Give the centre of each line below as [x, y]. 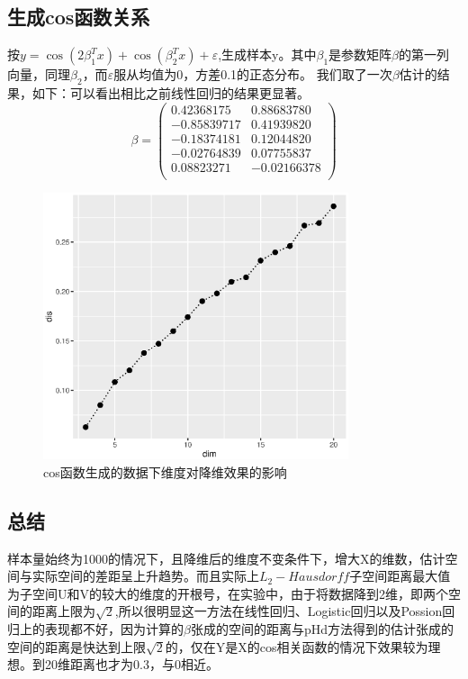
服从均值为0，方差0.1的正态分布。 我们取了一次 [253, 74]
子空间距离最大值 [400, 576]
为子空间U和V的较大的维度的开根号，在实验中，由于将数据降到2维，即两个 [228, 593]
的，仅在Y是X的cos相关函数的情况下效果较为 [297, 646]
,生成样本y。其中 [267, 54]
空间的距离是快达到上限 [76, 646]
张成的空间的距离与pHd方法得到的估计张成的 [322, 629]
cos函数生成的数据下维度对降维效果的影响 [165, 471]
